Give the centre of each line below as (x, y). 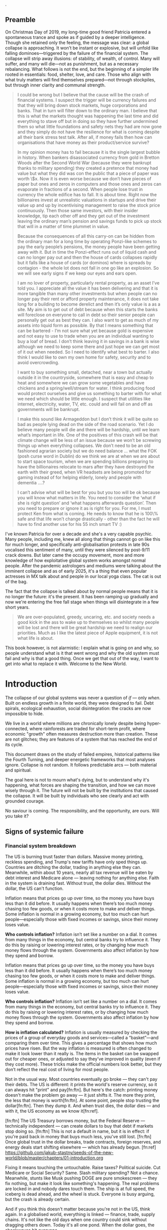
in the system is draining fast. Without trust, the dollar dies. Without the (78, 883)
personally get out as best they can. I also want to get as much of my (88, 320)
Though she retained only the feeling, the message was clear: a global (77, 42)
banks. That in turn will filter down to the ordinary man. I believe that (87, 110)
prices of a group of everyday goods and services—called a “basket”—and (82, 1038)
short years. (17, 607)
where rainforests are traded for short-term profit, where (87, 729)
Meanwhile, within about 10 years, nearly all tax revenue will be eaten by (79, 872)
